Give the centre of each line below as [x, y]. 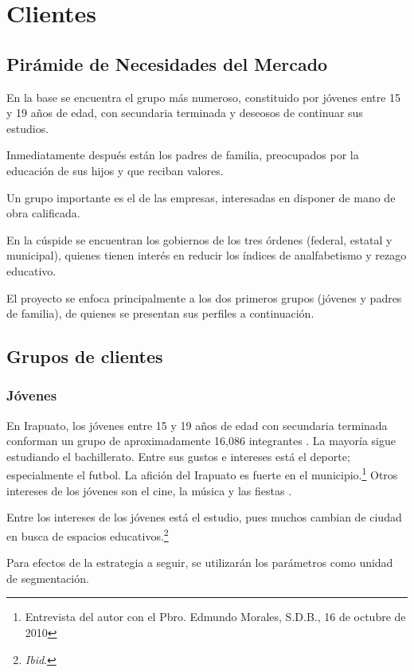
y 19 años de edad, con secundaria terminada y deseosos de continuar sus [185, 113]
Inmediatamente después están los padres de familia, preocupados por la [183, 155]
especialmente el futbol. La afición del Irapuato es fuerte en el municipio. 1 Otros [202, 474]
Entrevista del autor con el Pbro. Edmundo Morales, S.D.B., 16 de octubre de [215, 617]
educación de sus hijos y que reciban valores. [115, 170]
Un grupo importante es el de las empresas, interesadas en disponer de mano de [201, 197]
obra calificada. [43, 213]
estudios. [28, 128]
